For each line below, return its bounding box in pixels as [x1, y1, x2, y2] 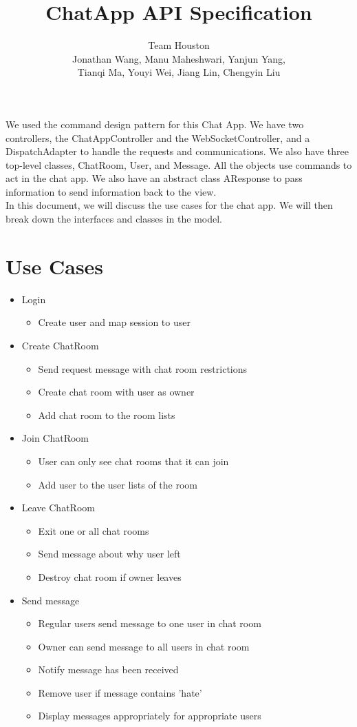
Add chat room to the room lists [38, 407, 175, 422]
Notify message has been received [38, 662, 179, 677]
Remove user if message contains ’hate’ [38, 685, 202, 699]
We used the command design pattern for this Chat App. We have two [6, 116, 304, 131]
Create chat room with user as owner [38, 385, 195, 399]
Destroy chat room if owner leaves [38, 569, 182, 584]
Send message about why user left [38, 546, 181, 561]
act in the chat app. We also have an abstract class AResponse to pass [6, 171, 303, 185]
